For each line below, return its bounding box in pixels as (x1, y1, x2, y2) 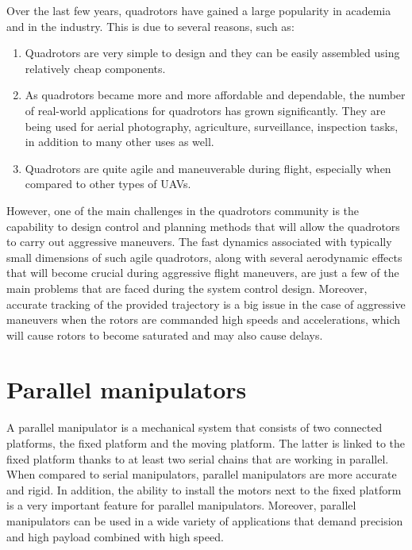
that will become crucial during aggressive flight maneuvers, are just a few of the (6, 264, 399, 281)
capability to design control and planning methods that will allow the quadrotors (6, 217, 400, 234)
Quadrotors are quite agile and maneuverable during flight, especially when (25, 160, 391, 176)
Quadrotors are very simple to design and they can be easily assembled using (25, 44, 400, 61)
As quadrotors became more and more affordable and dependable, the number (25, 87, 406, 103)
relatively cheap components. (25, 60, 166, 76)
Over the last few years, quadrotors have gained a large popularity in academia (6, 2, 391, 18)
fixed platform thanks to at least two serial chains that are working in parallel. (6, 450, 389, 467)
